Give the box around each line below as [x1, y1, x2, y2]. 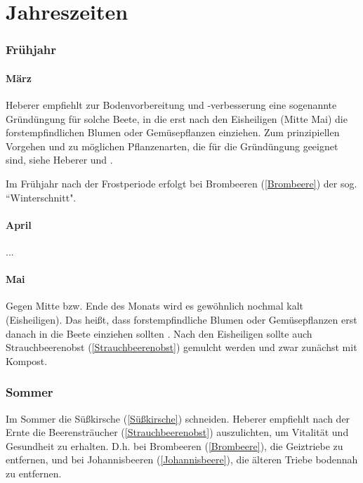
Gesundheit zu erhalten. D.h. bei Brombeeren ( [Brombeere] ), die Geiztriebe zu [6, 438, 343, 453]
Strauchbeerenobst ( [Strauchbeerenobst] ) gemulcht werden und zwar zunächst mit [6, 340, 357, 355]
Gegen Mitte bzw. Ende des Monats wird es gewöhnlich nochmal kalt [6, 298, 304, 313]
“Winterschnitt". [6, 190, 77, 204]
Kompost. [6, 353, 48, 368]
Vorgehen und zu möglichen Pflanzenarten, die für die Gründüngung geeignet [6, 138, 338, 153]
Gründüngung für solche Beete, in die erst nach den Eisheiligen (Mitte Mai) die [6, 111, 348, 126]
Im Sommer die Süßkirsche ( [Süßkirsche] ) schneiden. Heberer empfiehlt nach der [6, 411, 350, 425]
